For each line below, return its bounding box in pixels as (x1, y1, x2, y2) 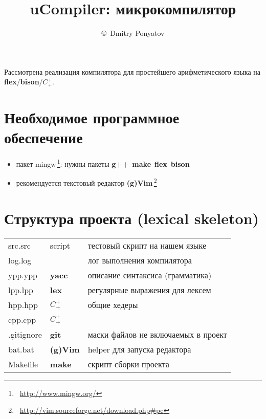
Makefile (8, 358, 38, 370)
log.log (8, 254, 32, 266)
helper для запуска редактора (87, 343, 191, 355)
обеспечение (4, 127, 83, 148)
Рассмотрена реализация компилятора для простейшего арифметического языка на (4, 66, 261, 77)
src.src (8, 239, 31, 251)
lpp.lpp (8, 283, 33, 296)
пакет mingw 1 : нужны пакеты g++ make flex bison (16, 157, 190, 169)
